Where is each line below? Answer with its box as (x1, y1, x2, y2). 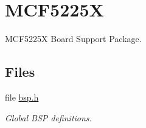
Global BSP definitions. (5, 111, 92, 124)
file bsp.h (5, 90, 39, 103)
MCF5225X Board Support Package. (5, 32, 142, 45)
